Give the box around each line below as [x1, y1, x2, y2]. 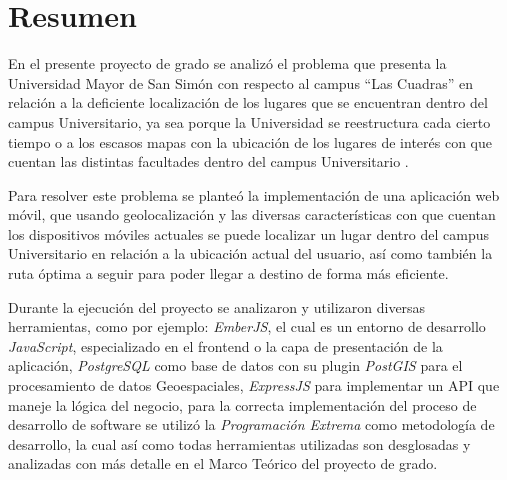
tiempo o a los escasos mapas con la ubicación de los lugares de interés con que [8, 131, 492, 152]
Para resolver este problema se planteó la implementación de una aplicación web [8, 184, 500, 205]
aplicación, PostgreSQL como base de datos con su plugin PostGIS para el [8, 355, 463, 376]
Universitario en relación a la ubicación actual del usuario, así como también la [8, 243, 493, 264]
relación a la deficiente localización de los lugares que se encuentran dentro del [8, 92, 488, 113]
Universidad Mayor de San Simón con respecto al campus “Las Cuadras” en [8, 72, 474, 93]
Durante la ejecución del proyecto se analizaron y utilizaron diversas [8, 296, 426, 317]
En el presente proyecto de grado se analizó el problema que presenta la [8, 53, 447, 74]
